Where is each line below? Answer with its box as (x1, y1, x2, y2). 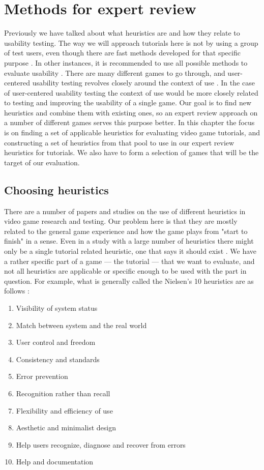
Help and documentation (16, 456, 94, 467)
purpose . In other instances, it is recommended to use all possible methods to (4, 57, 248, 68)
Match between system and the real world (16, 319, 147, 330)
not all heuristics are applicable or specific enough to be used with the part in (4, 266, 247, 276)
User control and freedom (16, 337, 96, 347)
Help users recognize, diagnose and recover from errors (16, 439, 186, 450)
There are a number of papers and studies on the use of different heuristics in (4, 205, 246, 216)
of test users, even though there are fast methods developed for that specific (4, 47, 241, 58)
